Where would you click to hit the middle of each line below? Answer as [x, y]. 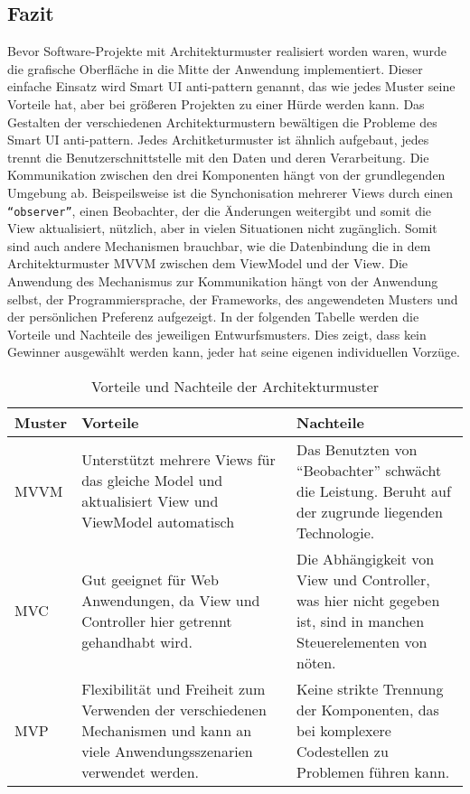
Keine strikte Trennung [370, 688]
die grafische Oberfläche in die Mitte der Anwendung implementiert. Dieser [215, 68]
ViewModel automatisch [158, 522]
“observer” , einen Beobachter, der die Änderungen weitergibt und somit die [220, 210]
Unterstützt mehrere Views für [179, 460]
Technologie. [335, 532]
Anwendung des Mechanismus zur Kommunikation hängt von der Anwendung [223, 280]
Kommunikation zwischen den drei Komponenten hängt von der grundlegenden [226, 175]
